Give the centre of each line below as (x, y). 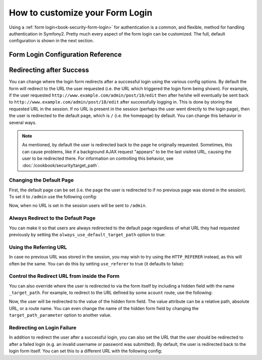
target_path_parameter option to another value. (60, 315)
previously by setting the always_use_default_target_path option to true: (87, 235)
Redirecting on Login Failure (43, 328)
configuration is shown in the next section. (51, 41)
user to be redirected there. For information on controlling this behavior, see (98, 158)
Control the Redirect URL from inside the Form (64, 276)
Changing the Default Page (41, 180)
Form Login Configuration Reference (65, 55)
